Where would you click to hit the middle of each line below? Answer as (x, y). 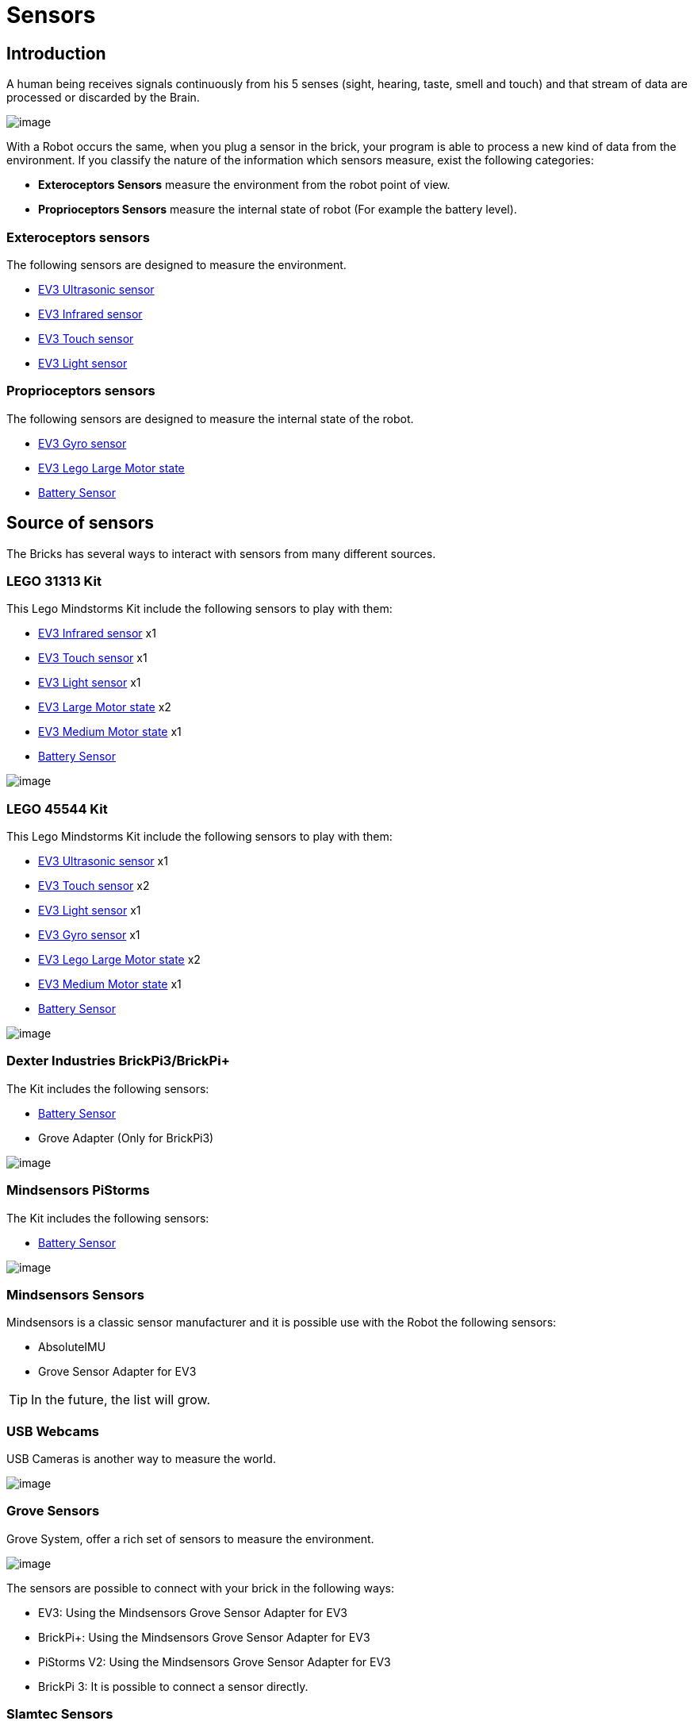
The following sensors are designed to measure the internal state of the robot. (210, 418)
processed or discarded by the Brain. (103, 98)
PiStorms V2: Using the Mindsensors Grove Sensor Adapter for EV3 (215, 1661)
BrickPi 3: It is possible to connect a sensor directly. (173, 1686)
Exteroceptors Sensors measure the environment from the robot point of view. (244, 185)
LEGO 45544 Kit (57, 809)
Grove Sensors (53, 1511)
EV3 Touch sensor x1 (93, 658)
